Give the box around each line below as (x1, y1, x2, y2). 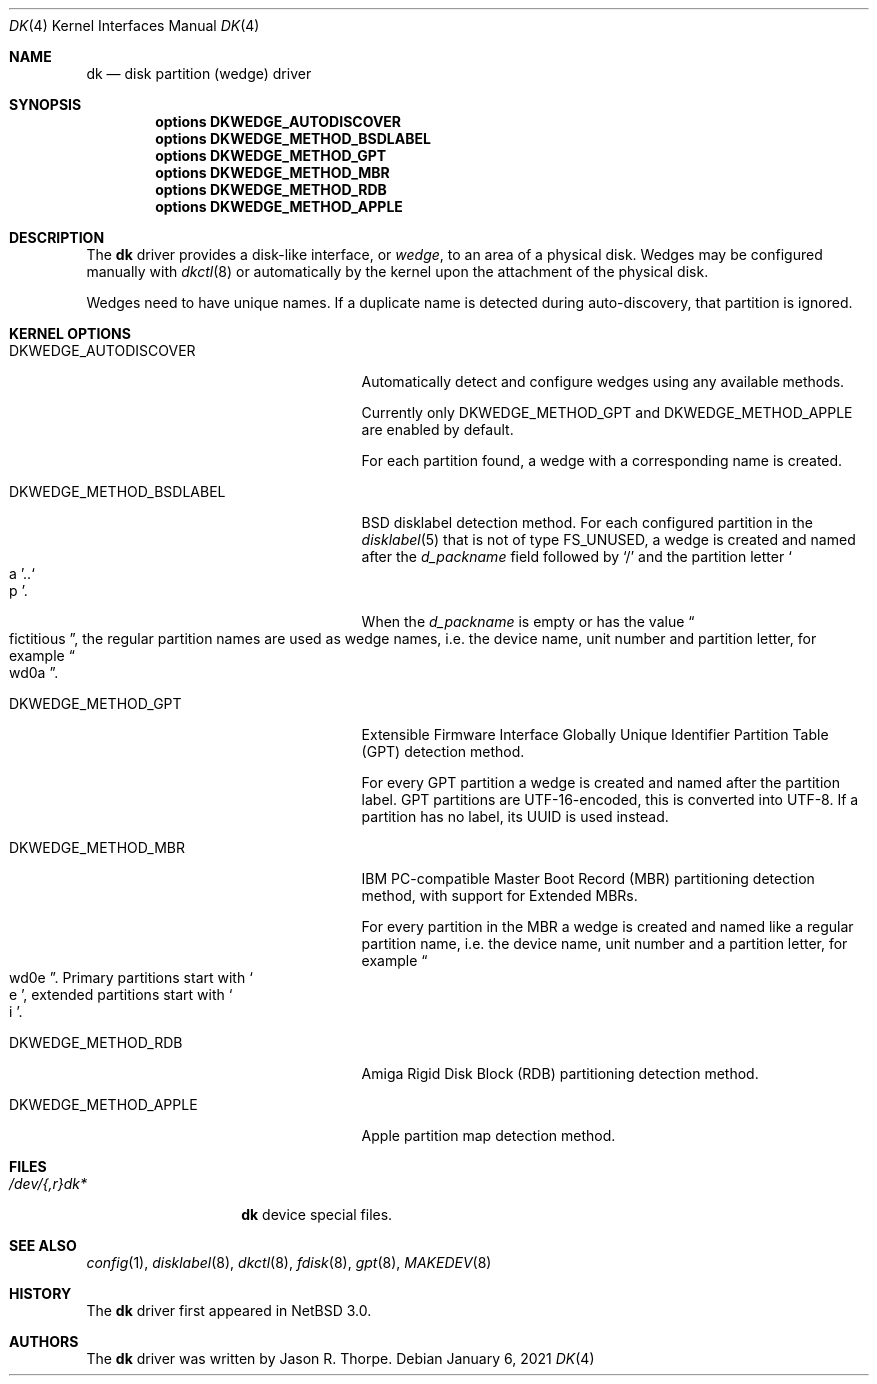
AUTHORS (9, 1333, 79, 1350)
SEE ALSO (9, 1237, 77, 1254)
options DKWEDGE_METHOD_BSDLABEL (155, 130, 431, 147)
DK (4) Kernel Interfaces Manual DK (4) (9, 17, 260, 34)
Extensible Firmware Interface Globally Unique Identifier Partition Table (361, 726, 829, 743)
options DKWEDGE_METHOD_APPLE (155, 198, 403, 215)
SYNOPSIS (9, 96, 82, 113)
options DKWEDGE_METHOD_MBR (155, 164, 390, 181)
